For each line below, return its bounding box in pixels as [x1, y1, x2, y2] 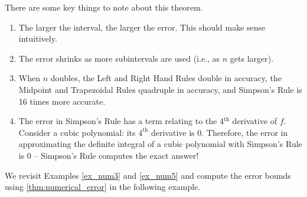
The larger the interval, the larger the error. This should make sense [18, 21, 266, 33]
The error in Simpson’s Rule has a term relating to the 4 [18, 115, 224, 127]
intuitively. [18, 32, 57, 45]
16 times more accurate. [18, 95, 106, 107]
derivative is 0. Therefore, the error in [151, 126, 288, 138]
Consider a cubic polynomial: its [18, 126, 136, 138]
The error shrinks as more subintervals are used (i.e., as [18, 52, 220, 64]
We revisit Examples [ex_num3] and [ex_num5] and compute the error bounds [5, 169, 291, 181]
